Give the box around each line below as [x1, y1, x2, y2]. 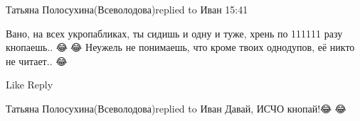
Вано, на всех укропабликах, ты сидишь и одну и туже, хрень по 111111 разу [6, 25, 343, 40]
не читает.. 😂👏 [6, 53, 70, 68]
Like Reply [6, 77, 53, 92]
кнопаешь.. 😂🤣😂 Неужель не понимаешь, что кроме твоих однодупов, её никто [6, 40, 355, 54]
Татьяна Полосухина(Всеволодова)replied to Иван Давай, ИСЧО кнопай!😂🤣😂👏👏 [6, 100, 352, 115]
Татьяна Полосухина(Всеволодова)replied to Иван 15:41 [6, 2, 248, 16]
